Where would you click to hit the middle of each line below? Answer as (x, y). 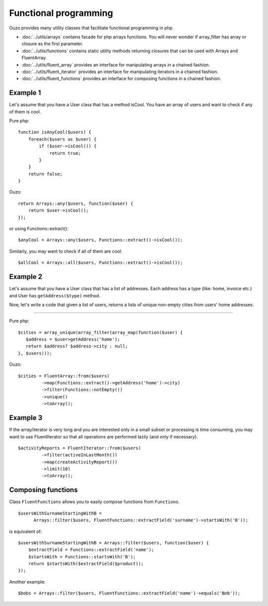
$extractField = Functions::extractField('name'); (91, 550)
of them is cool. (25, 111)
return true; (65, 153)
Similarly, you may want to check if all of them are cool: (66, 251)
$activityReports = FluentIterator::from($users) (80, 448)
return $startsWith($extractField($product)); (86, 564)
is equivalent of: (26, 531)
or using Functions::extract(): (39, 229)
